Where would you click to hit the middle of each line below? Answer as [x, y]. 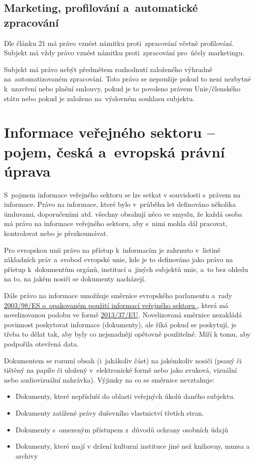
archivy [27, 455]
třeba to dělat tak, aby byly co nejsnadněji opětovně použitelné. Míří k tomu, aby [127, 334]
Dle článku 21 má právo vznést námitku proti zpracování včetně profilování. [119, 43]
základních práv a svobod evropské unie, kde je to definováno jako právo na [119, 259]
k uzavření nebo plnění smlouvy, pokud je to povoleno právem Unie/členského [122, 88]
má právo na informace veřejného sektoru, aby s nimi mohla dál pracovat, [116, 223]
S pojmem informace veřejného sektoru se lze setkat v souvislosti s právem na [122, 194]
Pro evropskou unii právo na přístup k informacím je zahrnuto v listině [112, 250]
